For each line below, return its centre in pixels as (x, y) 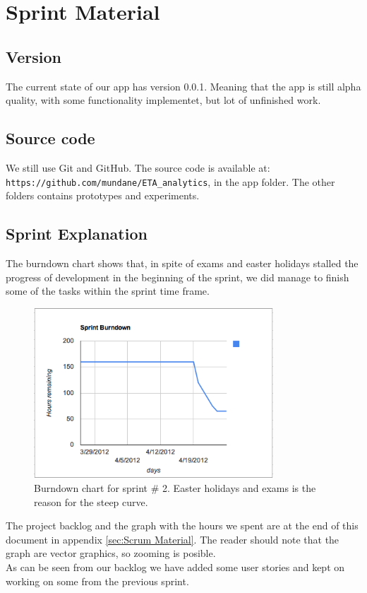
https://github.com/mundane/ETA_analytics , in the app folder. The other (170, 181)
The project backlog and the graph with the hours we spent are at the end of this (182, 526)
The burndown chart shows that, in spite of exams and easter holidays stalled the (182, 263)
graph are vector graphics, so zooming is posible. (111, 553)
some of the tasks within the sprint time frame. (108, 291)
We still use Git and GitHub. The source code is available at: (138, 167)
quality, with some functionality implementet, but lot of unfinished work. (163, 100)
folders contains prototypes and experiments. (103, 195)
